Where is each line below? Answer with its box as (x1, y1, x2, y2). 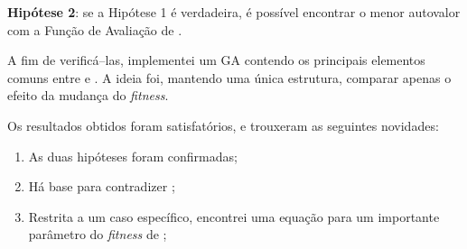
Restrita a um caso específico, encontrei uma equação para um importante (28, 207, 440, 226)
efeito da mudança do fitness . (7, 86, 169, 105)
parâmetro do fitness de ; (28, 225, 167, 244)
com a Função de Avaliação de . (7, 20, 182, 39)
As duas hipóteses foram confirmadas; (28, 146, 238, 165)
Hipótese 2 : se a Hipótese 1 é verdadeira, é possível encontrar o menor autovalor (7, 3, 461, 21)
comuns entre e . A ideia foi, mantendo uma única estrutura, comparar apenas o (7, 68, 452, 87)
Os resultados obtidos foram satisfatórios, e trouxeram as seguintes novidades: (7, 115, 439, 134)
